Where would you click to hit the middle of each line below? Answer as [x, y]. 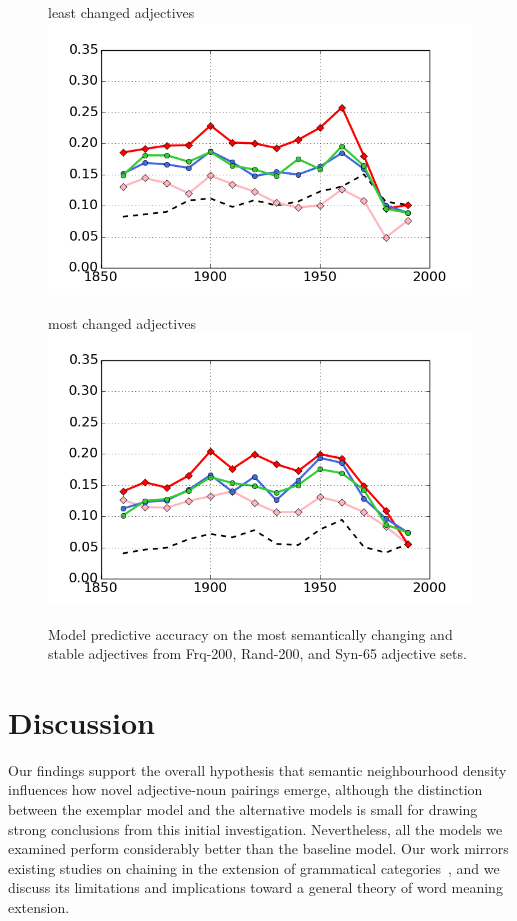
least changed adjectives [121, 12]
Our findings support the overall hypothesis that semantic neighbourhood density [257, 769]
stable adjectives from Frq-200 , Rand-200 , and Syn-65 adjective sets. [257, 653]
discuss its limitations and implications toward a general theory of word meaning [255, 887]
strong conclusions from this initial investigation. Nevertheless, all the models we [255, 828]
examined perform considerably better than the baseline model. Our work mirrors [258, 848]
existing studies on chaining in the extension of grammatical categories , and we [254, 867]
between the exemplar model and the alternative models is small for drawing [243, 809]
